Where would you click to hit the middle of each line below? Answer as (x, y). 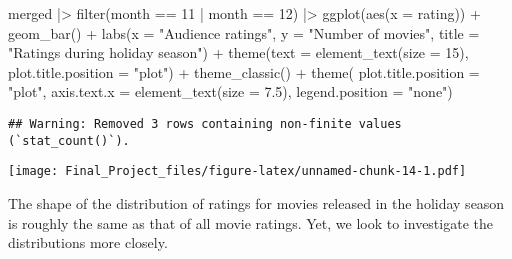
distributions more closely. (88, 242)
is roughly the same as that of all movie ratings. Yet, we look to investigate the (250, 222)
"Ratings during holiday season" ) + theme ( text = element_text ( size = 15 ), (238, 52)
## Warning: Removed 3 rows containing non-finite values (205, 123)
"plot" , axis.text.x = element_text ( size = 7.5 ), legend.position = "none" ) (230, 91)
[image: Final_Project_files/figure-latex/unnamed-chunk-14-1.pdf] (237, 171)
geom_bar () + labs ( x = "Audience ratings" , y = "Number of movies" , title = (244, 32)
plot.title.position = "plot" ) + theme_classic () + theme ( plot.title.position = (244, 71)
